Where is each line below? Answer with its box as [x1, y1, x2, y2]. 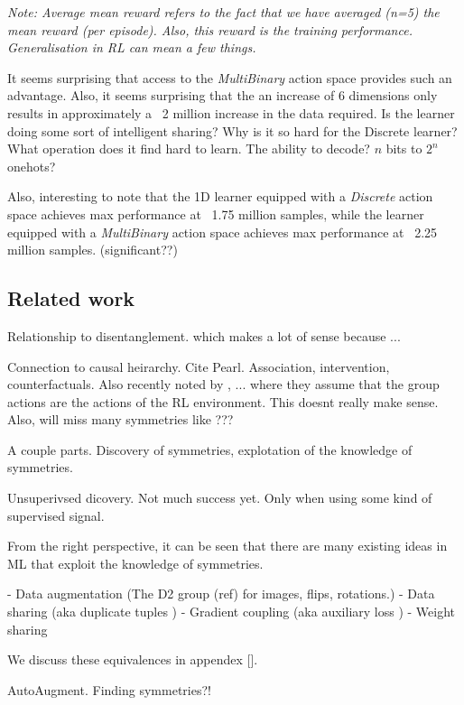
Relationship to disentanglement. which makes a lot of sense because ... [7, 326, 401, 345]
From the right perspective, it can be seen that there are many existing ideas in [7, 536, 448, 555]
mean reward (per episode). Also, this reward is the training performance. [7, 20, 413, 39]
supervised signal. [7, 506, 105, 524]
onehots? [7, 156, 56, 175]
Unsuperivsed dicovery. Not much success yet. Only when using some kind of [7, 488, 432, 507]
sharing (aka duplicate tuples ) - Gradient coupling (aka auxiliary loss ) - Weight [7, 602, 456, 621]
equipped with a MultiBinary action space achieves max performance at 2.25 [7, 222, 438, 241]
